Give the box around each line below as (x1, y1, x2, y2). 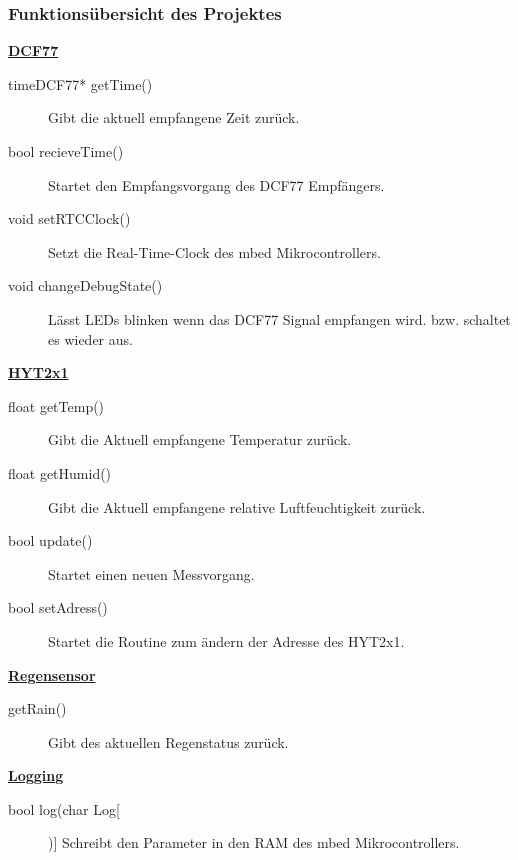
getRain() (8, 698, 67, 719)
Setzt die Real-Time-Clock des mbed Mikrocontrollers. (48, 241, 381, 262)
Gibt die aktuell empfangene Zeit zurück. (48, 107, 300, 128)
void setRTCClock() (8, 208, 131, 229)
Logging (8, 765, 64, 786)
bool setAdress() (8, 597, 108, 618)
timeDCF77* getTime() (8, 73, 153, 94)
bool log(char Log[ (8, 798, 120, 819)
